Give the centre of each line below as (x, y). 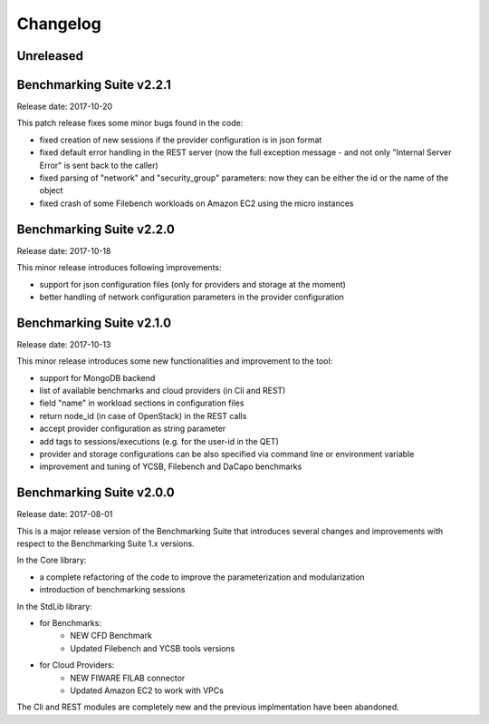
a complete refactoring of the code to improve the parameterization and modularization (202, 577)
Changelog (59, 24)
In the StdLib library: (54, 606)
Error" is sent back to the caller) (99, 165)
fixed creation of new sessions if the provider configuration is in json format (181, 140)
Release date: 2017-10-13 (64, 344)
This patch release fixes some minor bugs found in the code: (130, 123)
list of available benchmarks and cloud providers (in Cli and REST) (163, 390)
